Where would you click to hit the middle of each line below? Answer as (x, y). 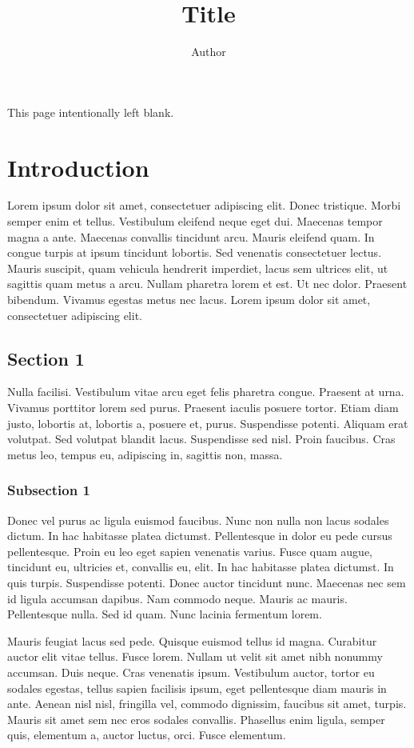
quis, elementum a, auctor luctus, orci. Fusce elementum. (147, 735)
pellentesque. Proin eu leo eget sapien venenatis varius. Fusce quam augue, (190, 551)
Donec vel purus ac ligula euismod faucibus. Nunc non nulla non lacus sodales (198, 520)
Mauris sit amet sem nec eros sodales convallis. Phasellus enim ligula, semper (196, 719)
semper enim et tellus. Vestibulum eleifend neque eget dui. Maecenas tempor (195, 221)
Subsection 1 (49, 490)
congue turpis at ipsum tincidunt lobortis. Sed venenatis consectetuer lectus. (195, 252)
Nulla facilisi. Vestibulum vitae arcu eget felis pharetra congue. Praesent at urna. (206, 392)
